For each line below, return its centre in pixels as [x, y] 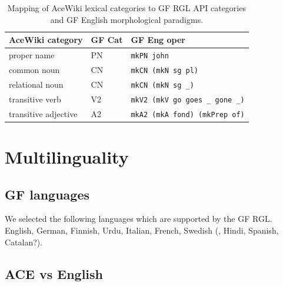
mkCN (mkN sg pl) [164, 70]
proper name [32, 55]
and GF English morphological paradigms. [127, 19]
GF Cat [107, 40]
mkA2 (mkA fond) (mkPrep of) [188, 114]
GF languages [47, 194]
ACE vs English [54, 273]
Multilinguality [67, 157]
